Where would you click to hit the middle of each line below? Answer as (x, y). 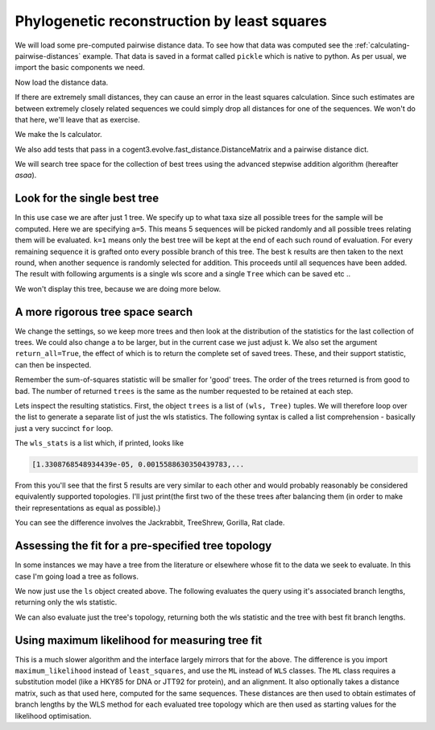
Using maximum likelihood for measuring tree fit (139, 640)
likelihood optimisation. (53, 715)
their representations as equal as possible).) (88, 508)
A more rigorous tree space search (104, 311)
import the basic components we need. (80, 68)
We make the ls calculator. (58, 135)
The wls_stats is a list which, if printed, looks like (99, 443)
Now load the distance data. (62, 82)
